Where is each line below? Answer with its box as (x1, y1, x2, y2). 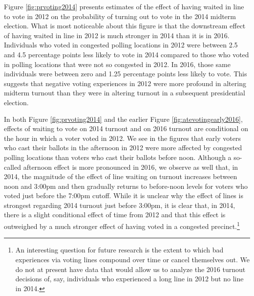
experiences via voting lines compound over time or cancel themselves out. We (15, 254, 250, 264)
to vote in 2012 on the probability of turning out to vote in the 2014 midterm (4, 11, 236, 21)
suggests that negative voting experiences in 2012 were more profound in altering (4, 78, 246, 88)
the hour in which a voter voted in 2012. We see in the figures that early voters (4, 133, 241, 143)
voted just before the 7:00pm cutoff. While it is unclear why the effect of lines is (4, 190, 243, 201)
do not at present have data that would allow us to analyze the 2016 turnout (15, 264, 246, 274)
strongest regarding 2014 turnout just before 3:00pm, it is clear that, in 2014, (4, 200, 235, 210)
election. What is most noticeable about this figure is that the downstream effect (4, 21, 246, 31)
